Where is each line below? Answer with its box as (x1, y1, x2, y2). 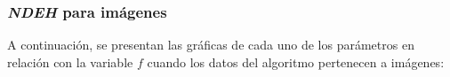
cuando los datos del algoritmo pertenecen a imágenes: (147, 52, 445, 71)
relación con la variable (7, 52, 133, 71)
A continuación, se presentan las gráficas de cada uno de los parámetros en (7, 35, 414, 54)
